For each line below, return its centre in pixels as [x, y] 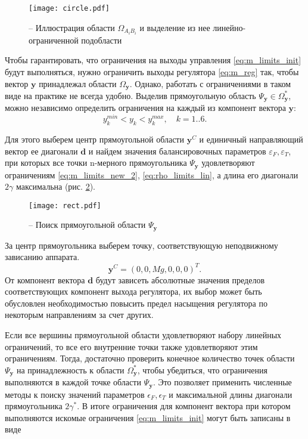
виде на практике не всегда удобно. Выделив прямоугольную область [130, 95]
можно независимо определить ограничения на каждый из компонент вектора [145, 108]
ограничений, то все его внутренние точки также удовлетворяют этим [131, 346]
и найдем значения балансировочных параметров [177, 151]
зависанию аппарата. [42, 257]
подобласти [102, 40]
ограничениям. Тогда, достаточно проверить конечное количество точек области [150, 358]
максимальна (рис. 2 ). [55, 186]
